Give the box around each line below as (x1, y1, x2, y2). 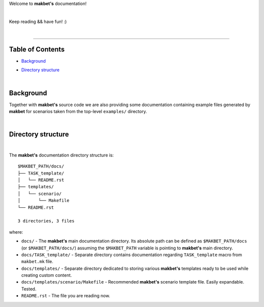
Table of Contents (9, 45, 65, 53)
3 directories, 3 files (18, 218, 75, 224)
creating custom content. (21, 272, 72, 278)
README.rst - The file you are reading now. (21, 293, 110, 299)
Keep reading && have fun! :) (9, 19, 67, 24)
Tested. (21, 286, 37, 292)
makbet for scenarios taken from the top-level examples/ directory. (9, 109, 147, 114)
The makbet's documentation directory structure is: (9, 152, 114, 158)
